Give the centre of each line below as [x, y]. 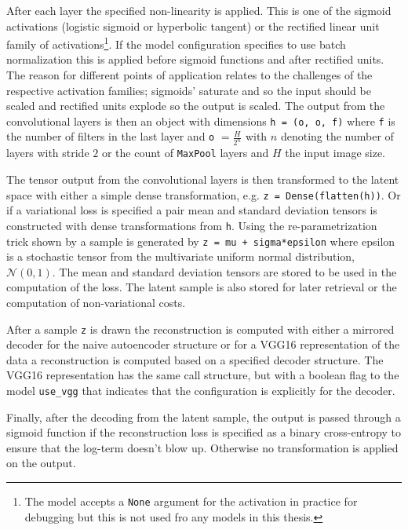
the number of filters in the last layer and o [111, 136]
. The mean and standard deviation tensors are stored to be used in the [224, 271]
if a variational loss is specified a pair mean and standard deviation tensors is [192, 210]
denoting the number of [337, 136]
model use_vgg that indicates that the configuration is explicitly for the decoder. [201, 390]
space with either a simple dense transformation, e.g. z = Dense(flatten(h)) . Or [204, 194]
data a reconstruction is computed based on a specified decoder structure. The [195, 359]
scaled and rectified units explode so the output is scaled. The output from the [196, 106]
